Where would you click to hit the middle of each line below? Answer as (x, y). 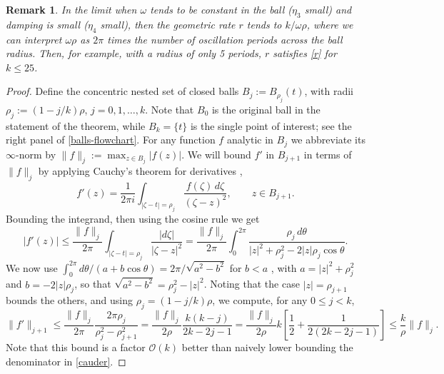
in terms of (328, 154)
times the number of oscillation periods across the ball (225, 39)
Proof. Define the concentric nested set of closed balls (122, 91)
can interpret (34, 39)
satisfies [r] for (305, 53)
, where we (330, 24)
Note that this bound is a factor (76, 347)
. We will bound (216, 154)
